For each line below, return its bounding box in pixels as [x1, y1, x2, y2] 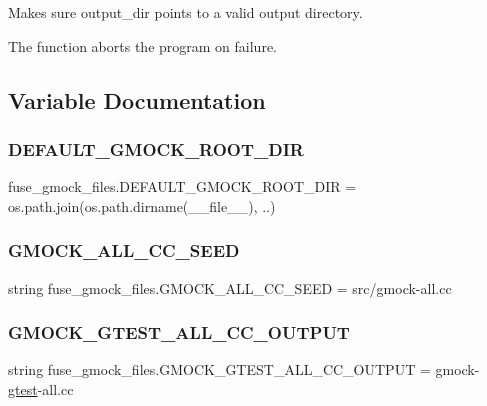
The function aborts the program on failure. [8, 35, 277, 56]
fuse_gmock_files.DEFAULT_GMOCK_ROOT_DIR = [8, 176, 357, 197]
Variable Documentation [8, 84, 266, 115]
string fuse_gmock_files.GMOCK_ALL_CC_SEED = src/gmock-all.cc [8, 277, 452, 298]
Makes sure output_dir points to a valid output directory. [8, 2, 363, 22]
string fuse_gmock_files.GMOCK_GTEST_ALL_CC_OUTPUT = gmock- [8, 359, 480, 380]
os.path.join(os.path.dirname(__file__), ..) [8, 195, 276, 216]
